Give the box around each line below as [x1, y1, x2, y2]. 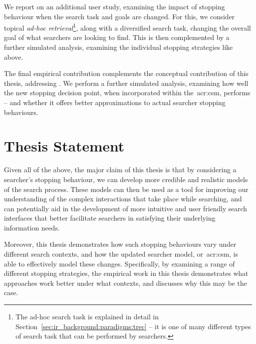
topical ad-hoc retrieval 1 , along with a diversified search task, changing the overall [4, 21, 251, 33]
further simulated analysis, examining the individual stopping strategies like [4, 42, 233, 52]
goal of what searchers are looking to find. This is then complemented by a [4, 32, 230, 42]
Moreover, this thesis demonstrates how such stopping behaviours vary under [4, 239, 236, 249]
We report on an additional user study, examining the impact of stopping [4, 1, 225, 11]
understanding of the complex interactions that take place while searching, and [4, 193, 242, 204]
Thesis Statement [4, 136, 125, 156]
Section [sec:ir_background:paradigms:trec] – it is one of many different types [15, 321, 251, 331]
